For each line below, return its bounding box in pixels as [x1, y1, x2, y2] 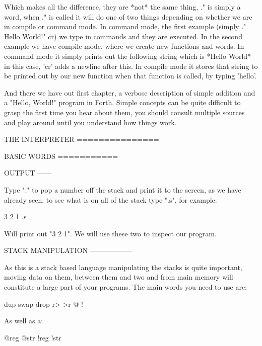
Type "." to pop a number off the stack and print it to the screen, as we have [4, 184, 241, 195]
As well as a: [4, 315, 43, 326]
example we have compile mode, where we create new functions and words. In [4, 41, 244, 51]
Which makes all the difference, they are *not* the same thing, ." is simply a [4, 2, 241, 12]
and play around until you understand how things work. [4, 117, 177, 127]
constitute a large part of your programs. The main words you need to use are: [4, 282, 247, 292]
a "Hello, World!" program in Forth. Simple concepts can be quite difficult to [4, 97, 241, 108]
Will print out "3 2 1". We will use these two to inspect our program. [4, 228, 217, 238]
